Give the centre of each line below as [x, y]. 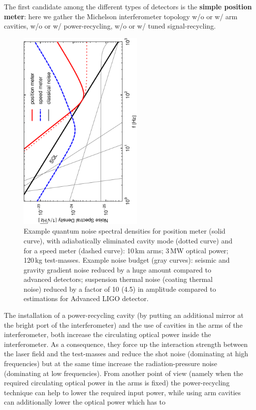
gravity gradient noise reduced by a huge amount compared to [117, 269]
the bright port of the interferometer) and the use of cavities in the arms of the [123, 325]
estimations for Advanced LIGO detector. [86, 298]
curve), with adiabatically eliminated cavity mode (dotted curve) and [128, 240]
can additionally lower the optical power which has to [85, 402]
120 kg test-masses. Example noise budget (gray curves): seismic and [127, 260]
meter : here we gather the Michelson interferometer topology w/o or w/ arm [121, 16]
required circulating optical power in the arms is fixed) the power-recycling [117, 383]
